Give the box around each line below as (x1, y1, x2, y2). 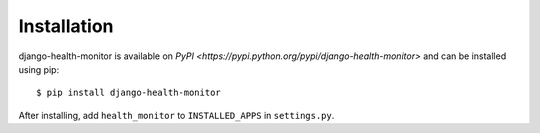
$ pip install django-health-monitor (36, 87, 222, 99)
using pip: (18, 63, 60, 75)
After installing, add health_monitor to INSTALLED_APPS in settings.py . (18, 109, 335, 121)
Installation (18, 15, 114, 37)
